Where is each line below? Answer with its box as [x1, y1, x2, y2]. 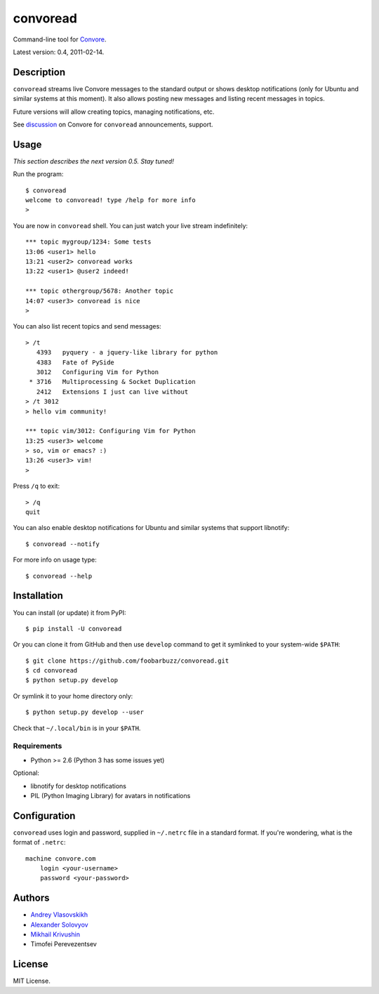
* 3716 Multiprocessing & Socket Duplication [29, 378, 196, 386]
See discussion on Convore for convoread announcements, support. [13, 120, 213, 129]
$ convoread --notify [25, 540, 100, 548]
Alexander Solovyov [30, 920, 88, 929]
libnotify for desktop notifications [30, 781, 126, 790]
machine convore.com [25, 854, 96, 863]
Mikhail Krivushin [30, 930, 81, 939]
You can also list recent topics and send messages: [13, 322, 161, 331]
